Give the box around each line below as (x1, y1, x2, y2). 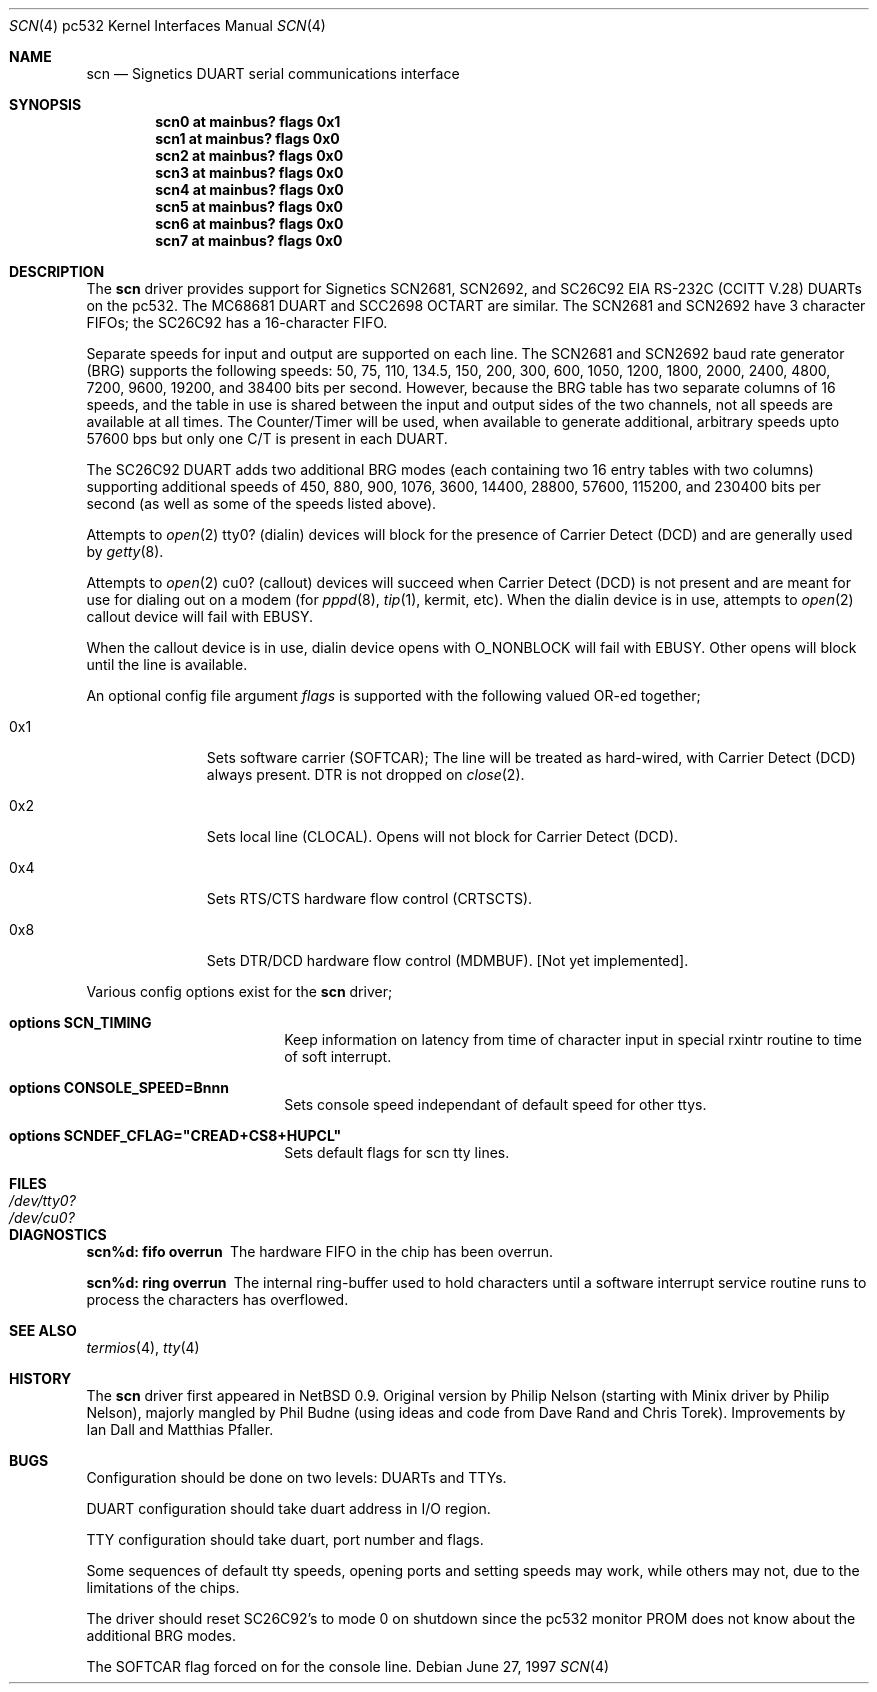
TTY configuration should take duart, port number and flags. (86, 1531, 484, 1548)
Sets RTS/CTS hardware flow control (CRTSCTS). (206, 890, 533, 907)
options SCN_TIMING (9, 1014, 152, 1031)
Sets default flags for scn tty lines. (284, 1144, 510, 1161)
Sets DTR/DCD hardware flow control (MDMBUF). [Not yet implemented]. (206, 952, 689, 969)
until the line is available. (86, 656, 248, 673)
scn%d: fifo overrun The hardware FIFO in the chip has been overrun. (86, 1243, 553, 1260)
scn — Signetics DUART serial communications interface (86, 65, 460, 82)
